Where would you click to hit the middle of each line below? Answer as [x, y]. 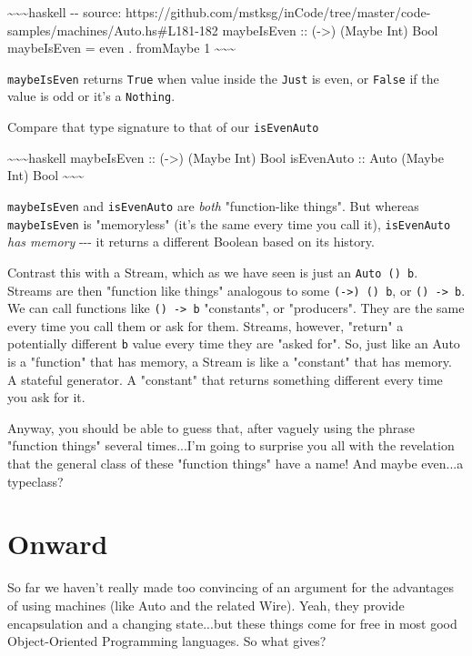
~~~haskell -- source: [65, 12]
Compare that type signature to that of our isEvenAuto [163, 127]
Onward [58, 544]
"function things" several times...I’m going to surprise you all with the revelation [231, 445]
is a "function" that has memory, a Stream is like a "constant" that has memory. [230, 362]
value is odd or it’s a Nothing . [91, 96]
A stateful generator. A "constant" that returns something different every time [225, 379]
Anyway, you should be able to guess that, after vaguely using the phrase [211, 427]
